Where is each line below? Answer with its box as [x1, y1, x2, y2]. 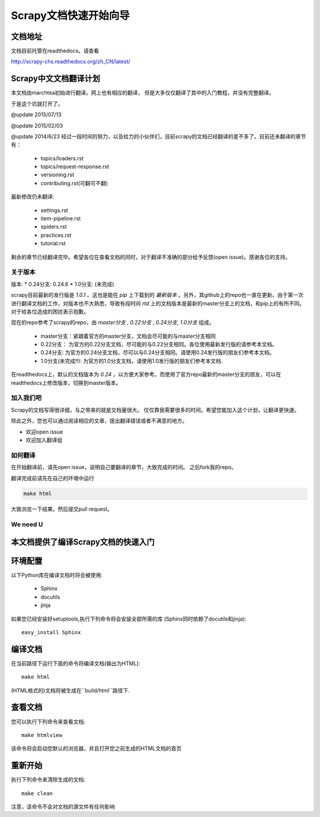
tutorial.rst [40, 240, 66, 247]
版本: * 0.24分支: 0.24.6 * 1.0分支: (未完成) [11, 280, 114, 287]
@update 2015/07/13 [11, 111, 62, 118]
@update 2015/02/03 [11, 122, 63, 129]
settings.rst [40, 207, 68, 214]
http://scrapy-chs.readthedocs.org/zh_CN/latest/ [11, 58, 130, 65]
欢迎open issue [25, 428, 63, 435]
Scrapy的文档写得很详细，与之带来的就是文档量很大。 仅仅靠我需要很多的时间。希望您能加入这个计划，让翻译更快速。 [11, 406, 300, 413]
